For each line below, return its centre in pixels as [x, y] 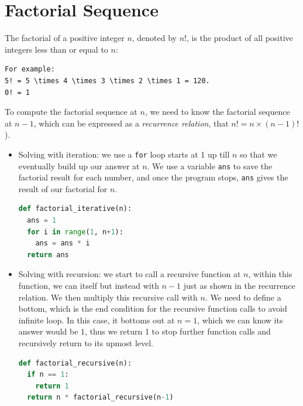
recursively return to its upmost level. [86, 342]
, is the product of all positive [240, 38]
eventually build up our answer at [79, 166]
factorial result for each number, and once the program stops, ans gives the [153, 177]
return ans [48, 255]
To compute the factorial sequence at [71, 112]
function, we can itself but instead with [89, 285]
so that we [259, 154]
